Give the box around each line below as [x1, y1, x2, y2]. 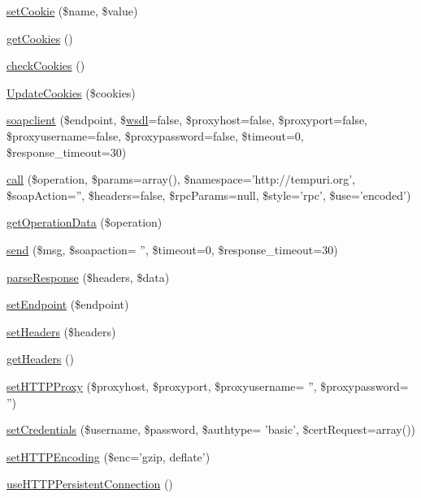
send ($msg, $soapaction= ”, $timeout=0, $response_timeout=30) [7, 240, 338, 258]
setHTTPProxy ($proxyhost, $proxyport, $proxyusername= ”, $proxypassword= [7, 377, 409, 394]
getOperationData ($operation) [7, 214, 163, 231]
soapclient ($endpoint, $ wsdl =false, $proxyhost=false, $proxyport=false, [7, 111, 368, 128]
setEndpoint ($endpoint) [7, 296, 129, 313]
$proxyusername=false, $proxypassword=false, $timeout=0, [7, 127, 304, 144]
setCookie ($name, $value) [7, 2, 138, 19]
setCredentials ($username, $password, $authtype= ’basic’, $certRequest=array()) [7, 421, 416, 438]
